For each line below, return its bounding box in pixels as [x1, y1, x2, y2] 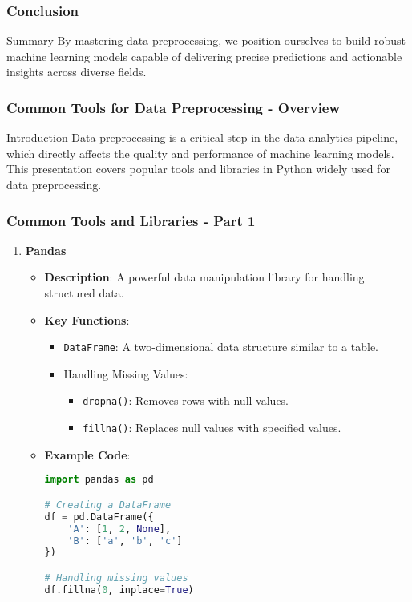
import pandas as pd [44, 474, 154, 486]
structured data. [44, 285, 124, 301]
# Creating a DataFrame [44, 499, 172, 511]
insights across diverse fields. [6, 63, 147, 80]
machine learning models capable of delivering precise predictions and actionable [6, 47, 402, 64]
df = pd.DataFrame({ [44, 511, 154, 523]
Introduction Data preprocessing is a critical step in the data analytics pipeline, [6, 129, 398, 146]
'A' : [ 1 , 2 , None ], [67, 523, 172, 535]
